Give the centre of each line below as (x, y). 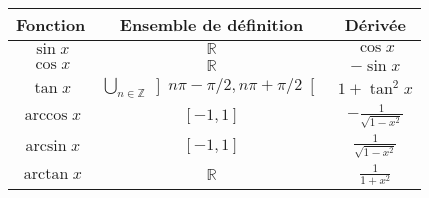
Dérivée (375, 24)
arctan (46, 174)
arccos (46, 114)
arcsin (46, 146)
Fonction (51, 24)
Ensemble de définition (211, 24)
